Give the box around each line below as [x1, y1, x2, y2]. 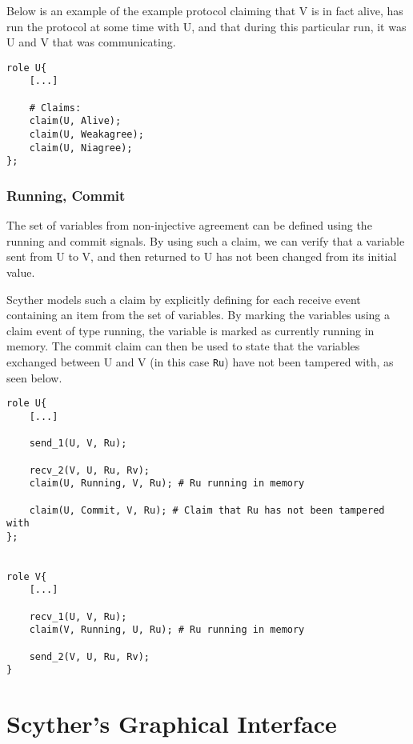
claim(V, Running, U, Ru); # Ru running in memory [29, 624, 305, 636]
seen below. [6, 369, 62, 386]
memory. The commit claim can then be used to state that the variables [6, 338, 360, 354]
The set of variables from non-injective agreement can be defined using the [6, 217, 372, 234]
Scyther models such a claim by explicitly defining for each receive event [6, 290, 361, 307]
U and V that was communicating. [6, 34, 176, 50]
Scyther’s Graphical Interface [6, 707, 337, 740]
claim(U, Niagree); [29, 142, 133, 154]
